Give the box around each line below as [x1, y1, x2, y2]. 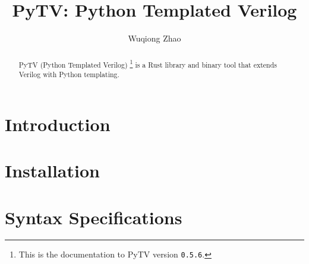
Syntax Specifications [5, 205, 182, 229]
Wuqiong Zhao [128, 32, 181, 44]
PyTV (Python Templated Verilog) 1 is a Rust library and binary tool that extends [18, 58, 278, 69]
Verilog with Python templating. [18, 69, 119, 79]
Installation [5, 158, 100, 183]
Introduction [5, 112, 111, 136]
